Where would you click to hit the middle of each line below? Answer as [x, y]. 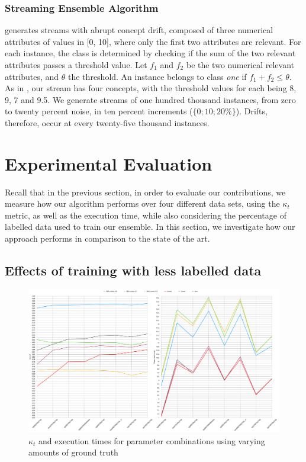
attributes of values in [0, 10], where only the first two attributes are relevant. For [153, 41]
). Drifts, [252, 111]
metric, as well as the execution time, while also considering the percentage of [146, 215]
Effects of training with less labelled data [133, 270]
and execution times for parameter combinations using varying [152, 440]
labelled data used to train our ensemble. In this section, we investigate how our [150, 227]
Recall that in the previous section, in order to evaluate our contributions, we [145, 192]
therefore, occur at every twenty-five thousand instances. [107, 122]
